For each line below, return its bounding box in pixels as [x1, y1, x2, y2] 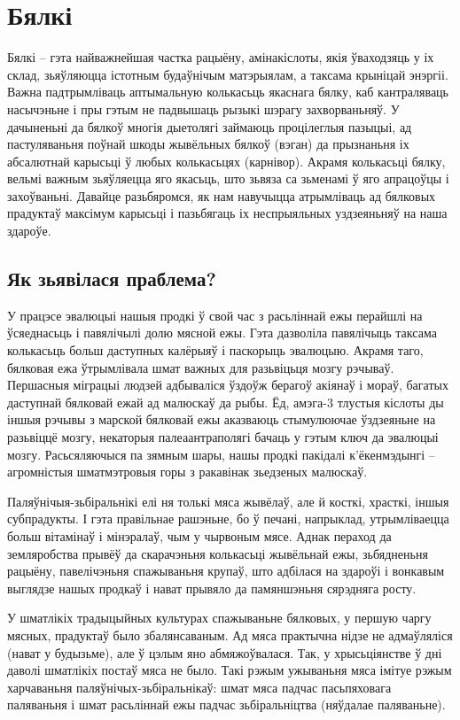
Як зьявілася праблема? [7, 265, 216, 292]
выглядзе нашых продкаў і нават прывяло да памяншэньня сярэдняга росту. [7, 578, 417, 597]
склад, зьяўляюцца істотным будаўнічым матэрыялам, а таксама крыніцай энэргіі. [7, 65, 448, 83]
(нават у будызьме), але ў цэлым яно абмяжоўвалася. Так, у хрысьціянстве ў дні [7, 643, 442, 662]
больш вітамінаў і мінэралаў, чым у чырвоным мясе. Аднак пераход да [7, 526, 392, 545]
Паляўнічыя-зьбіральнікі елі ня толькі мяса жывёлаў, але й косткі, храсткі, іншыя [7, 492, 449, 510]
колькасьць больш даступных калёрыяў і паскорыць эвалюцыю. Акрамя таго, [7, 341, 424, 360]
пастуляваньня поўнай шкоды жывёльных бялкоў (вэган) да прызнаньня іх [7, 135, 409, 153]
